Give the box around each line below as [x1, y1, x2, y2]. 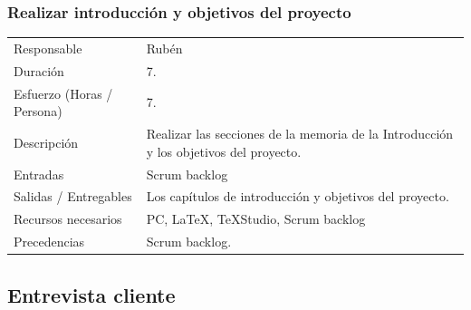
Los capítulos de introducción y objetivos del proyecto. [146, 187, 449, 206]
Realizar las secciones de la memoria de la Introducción [146, 124, 454, 143]
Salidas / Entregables [14, 187, 132, 206]
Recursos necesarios [14, 209, 122, 228]
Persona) [14, 102, 62, 121]
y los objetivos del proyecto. [146, 141, 302, 160]
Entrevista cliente [7, 280, 176, 308]
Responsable [14, 38, 82, 57]
